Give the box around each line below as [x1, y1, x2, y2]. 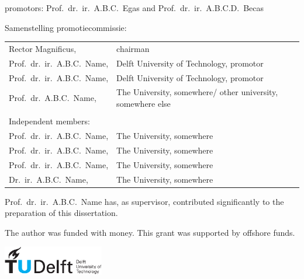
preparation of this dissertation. [5, 207, 118, 219]
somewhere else [116, 97, 171, 110]
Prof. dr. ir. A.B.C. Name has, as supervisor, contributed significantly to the [5, 195, 284, 207]
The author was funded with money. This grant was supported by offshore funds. [5, 226, 295, 238]
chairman [116, 42, 150, 54]
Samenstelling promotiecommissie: [5, 21, 127, 33]
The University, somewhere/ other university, [116, 86, 278, 98]
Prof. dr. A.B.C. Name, [9, 92, 96, 104]
